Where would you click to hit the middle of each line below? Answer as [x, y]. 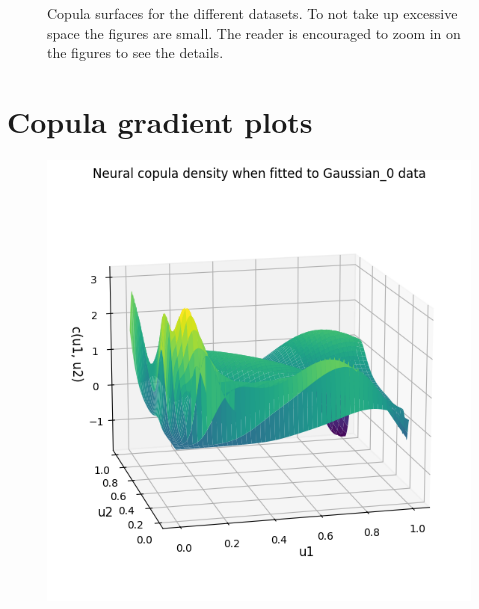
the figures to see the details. [135, 52]
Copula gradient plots [160, 120]
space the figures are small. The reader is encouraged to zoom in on [254, 32]
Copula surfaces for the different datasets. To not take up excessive [252, 13]
